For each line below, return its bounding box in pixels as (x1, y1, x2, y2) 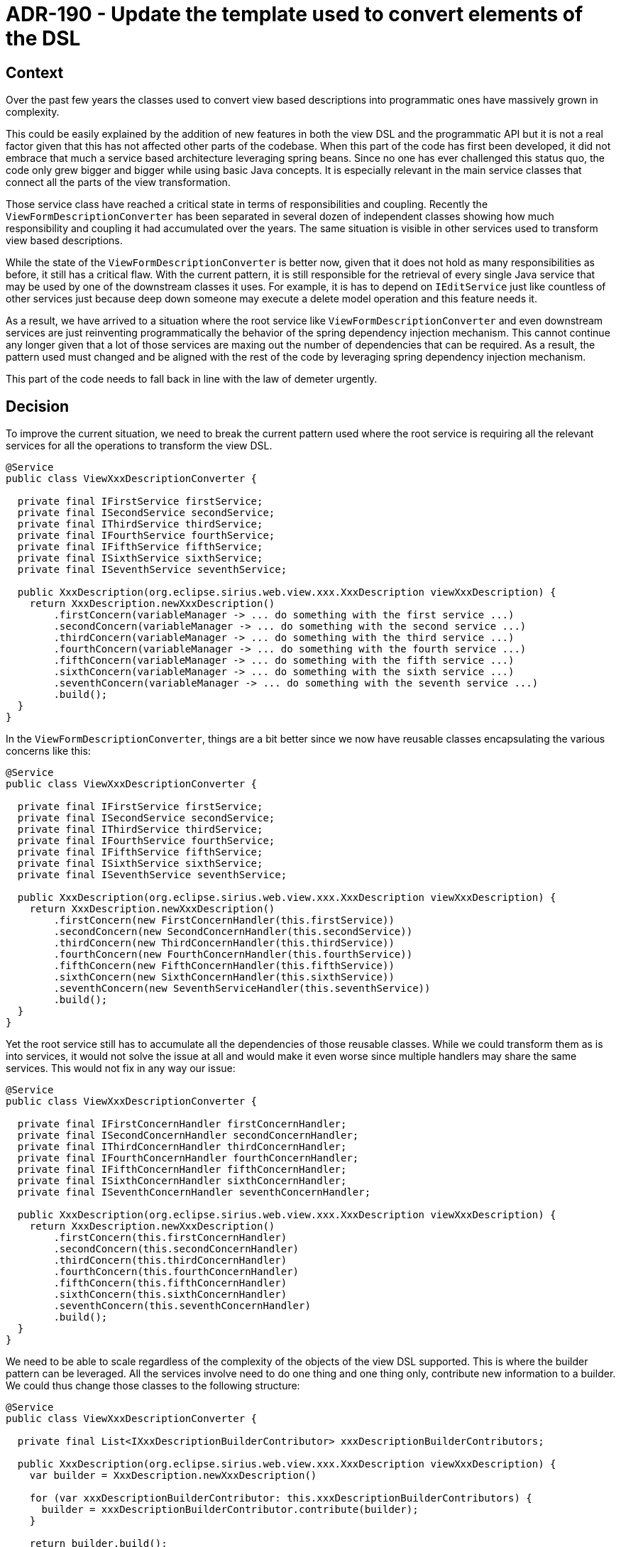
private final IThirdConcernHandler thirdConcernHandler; (17, 1141, 347, 1153)
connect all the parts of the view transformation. (6, 176, 231, 189)
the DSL (6, 26, 81, 50)
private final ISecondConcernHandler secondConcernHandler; (17, 1130, 359, 1142)
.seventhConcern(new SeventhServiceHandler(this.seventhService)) (53, 983, 431, 995)
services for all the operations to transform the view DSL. (6, 439, 273, 452)
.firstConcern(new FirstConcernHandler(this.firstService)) (53, 914, 395, 926)
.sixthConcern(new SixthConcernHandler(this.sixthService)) (53, 971, 395, 983)
